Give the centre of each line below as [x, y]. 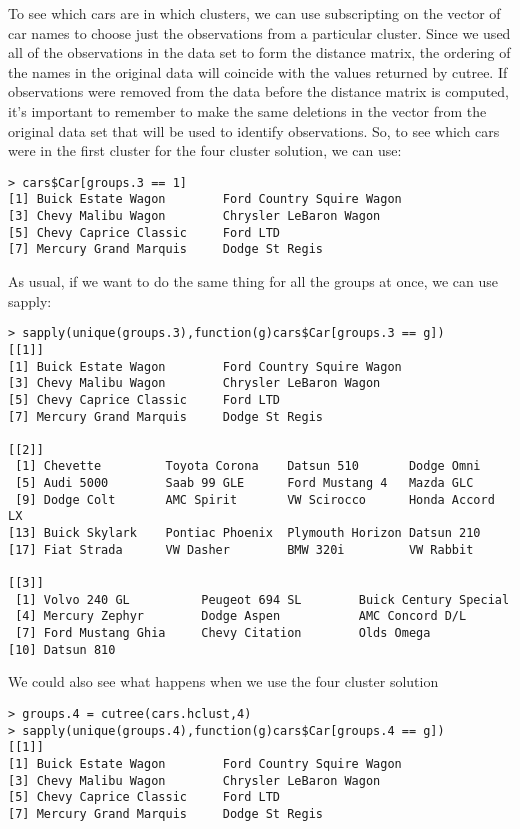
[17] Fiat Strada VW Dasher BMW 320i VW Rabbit [241, 549]
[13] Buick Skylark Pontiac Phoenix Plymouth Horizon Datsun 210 [244, 533]
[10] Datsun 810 [62, 649]
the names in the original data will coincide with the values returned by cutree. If [258, 71]
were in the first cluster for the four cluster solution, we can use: [205, 150]
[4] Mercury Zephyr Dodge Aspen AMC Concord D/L [241, 616]
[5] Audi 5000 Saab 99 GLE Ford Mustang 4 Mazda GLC [244, 483]
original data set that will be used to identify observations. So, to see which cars [254, 130]
